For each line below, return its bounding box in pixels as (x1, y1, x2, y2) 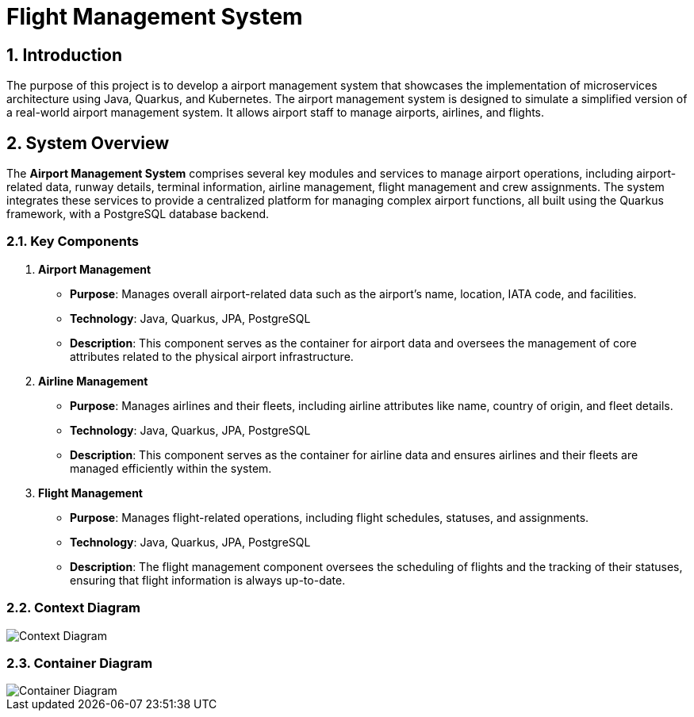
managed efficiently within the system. (70, 461, 272, 475)
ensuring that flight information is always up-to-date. (70, 573, 346, 587)
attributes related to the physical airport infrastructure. (70, 349, 354, 363)
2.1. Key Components (6, 233, 140, 250)
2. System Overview (6, 132, 169, 153)
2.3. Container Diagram (6, 654, 153, 671)
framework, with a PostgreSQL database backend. (6, 207, 270, 221)
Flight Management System (6, 3, 303, 30)
